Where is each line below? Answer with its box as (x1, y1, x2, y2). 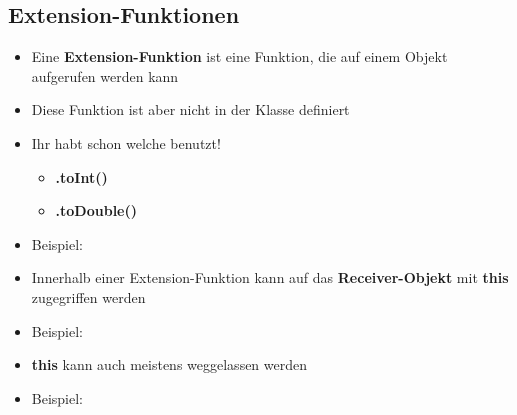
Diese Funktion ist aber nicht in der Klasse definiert (31, 99, 350, 120)
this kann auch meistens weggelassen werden (31, 354, 308, 375)
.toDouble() (55, 200, 138, 221)
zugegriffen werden (31, 286, 146, 307)
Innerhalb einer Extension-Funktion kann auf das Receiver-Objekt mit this (31, 267, 509, 288)
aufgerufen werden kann (31, 65, 179, 86)
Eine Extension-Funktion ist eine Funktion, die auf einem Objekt (31, 46, 448, 67)
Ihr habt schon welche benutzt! (31, 132, 221, 153)
